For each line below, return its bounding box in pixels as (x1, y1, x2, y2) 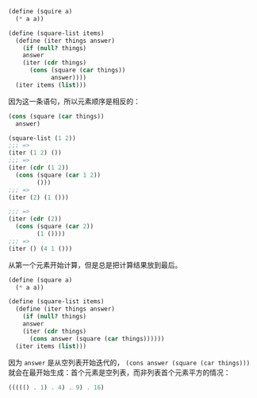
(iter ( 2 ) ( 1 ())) (8, 193, 69, 201)
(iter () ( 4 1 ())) (8, 244, 73, 252)
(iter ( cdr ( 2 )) (8, 215, 62, 223)
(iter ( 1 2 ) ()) (8, 149, 62, 157)
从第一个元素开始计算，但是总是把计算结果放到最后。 (8, 259, 182, 270)
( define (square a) (8, 275, 73, 284)
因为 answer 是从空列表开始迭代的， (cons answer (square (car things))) (8, 357, 251, 367)
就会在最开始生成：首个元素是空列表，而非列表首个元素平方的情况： (8, 367, 231, 377)
